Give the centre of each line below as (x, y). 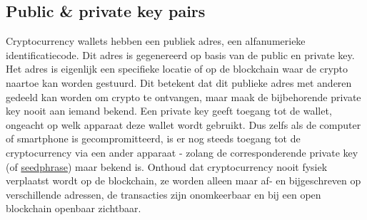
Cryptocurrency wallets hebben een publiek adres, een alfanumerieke (156, 41)
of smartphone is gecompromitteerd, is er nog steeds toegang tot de (153, 138)
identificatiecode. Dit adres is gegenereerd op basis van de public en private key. (180, 54)
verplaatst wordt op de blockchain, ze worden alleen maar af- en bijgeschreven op (183, 180)
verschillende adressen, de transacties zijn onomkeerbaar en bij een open (164, 194)
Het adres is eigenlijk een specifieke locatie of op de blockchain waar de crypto (177, 69)
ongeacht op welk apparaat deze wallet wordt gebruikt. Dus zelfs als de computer (183, 124)
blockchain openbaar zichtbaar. (74, 208)
